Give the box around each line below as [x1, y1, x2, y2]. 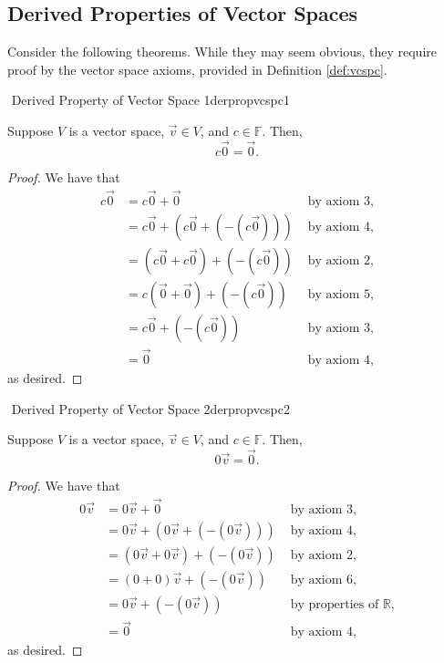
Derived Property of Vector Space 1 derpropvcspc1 [11, 90, 290, 109]
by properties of [290, 597, 379, 611]
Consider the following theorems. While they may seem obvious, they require [7, 42, 438, 61]
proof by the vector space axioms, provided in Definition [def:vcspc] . [7, 59, 387, 78]
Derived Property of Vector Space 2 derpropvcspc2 [11, 399, 290, 418]
